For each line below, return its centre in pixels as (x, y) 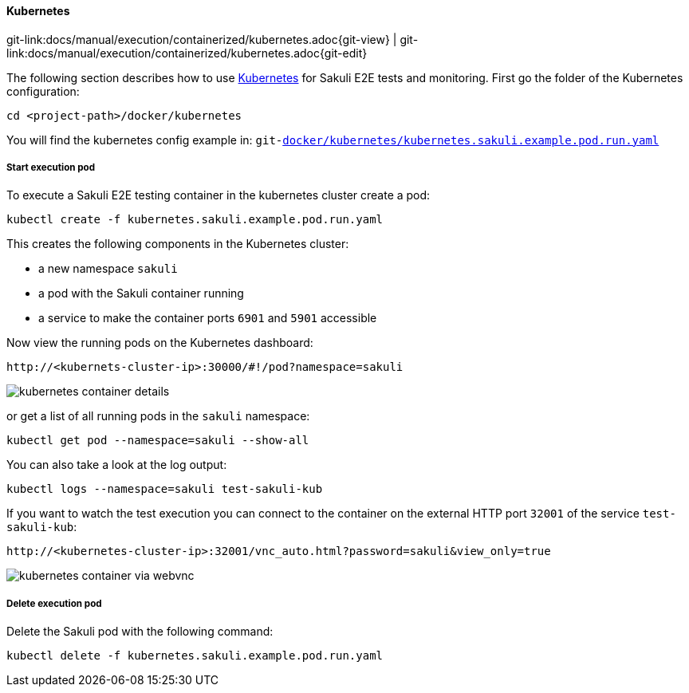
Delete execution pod (54, 603)
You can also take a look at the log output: (117, 465)
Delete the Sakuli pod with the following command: (140, 632)
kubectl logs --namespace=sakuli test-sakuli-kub (165, 489)
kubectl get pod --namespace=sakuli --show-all (158, 441)
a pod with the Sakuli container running (141, 293)
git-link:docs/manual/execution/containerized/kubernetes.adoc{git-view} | (202, 39)
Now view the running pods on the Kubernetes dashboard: (160, 343)
